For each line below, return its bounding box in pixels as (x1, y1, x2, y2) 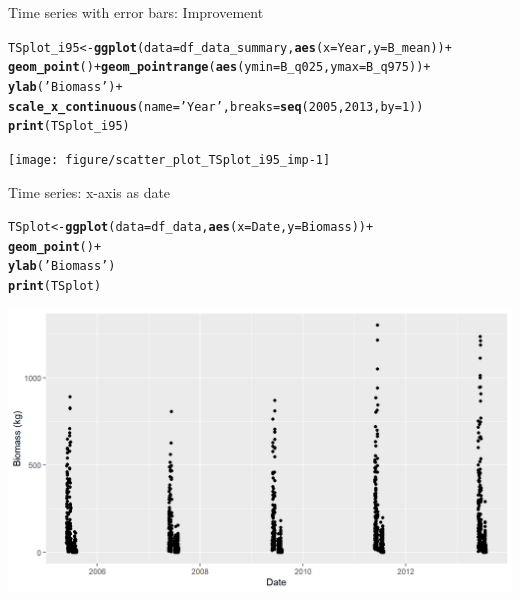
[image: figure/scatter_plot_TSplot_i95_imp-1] (8, 152, 331, 167)
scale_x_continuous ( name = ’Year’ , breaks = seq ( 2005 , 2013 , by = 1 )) (8, 99, 424, 114)
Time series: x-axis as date (8, 181, 171, 202)
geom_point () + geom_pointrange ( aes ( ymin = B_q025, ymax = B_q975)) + (8, 60, 431, 75)
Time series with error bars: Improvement (8, 2, 264, 22)
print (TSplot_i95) (8, 119, 130, 134)
